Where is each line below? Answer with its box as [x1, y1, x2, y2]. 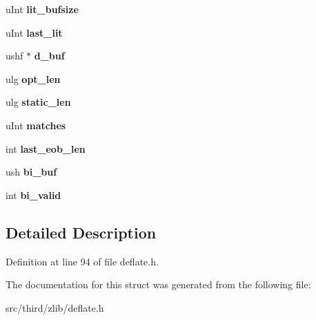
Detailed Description [6, 221, 157, 243]
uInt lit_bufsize [6, 2, 79, 16]
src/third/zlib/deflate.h [6, 300, 104, 314]
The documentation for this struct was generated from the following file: [6, 277, 311, 292]
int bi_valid [6, 187, 61, 202]
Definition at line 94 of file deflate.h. [6, 254, 159, 268]
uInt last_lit [6, 25, 63, 39]
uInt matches [6, 117, 66, 132]
